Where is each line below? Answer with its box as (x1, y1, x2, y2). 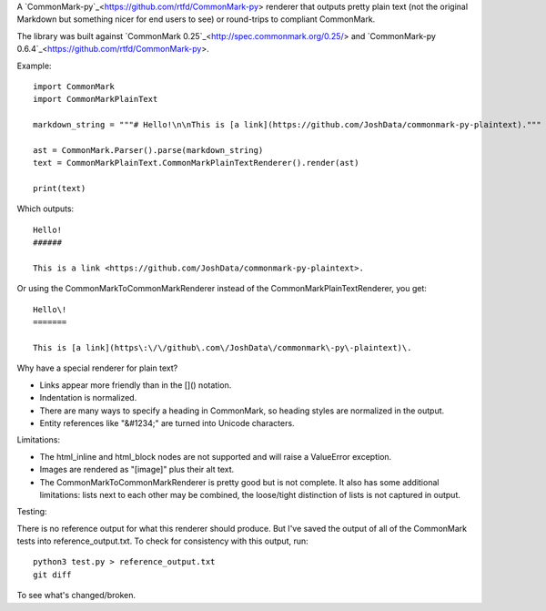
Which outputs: (16, 203, 75, 214)
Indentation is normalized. (39, 392, 137, 403)
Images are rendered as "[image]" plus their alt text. (39, 464, 235, 475)
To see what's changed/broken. (16, 590, 136, 601)
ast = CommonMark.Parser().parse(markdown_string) (33, 145, 264, 155)
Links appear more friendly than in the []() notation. (39, 379, 232, 391)
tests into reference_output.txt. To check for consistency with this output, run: (16, 535, 308, 546)
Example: (16, 60, 52, 71)
